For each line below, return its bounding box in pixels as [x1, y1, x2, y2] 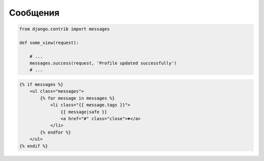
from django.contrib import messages [19, 26, 110, 32]
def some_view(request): [19, 40, 79, 45]
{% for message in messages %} [40, 95, 115, 101]
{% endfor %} [40, 129, 71, 135]
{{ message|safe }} [60, 109, 108, 115]
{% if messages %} [19, 82, 64, 87]
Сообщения [9, 7, 60, 18]
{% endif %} [19, 143, 48, 149]
